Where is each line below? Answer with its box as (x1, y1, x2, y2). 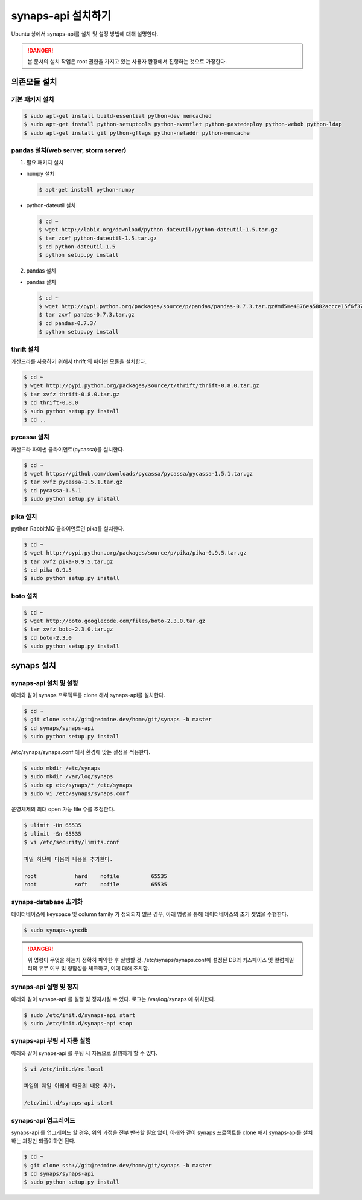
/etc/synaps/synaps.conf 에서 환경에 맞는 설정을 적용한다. (11, 749, 151, 756)
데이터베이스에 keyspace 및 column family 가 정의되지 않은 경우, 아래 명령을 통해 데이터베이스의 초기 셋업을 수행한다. (11, 910, 288, 918)
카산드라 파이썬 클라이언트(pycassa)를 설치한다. (11, 445, 125, 453)
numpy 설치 (26, 170, 55, 177)
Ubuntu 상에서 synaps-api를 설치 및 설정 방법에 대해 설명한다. (11, 30, 159, 37)
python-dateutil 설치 (26, 201, 76, 208)
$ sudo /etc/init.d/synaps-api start (24, 1011, 136, 1018)
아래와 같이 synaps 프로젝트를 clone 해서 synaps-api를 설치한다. (11, 691, 165, 698)
